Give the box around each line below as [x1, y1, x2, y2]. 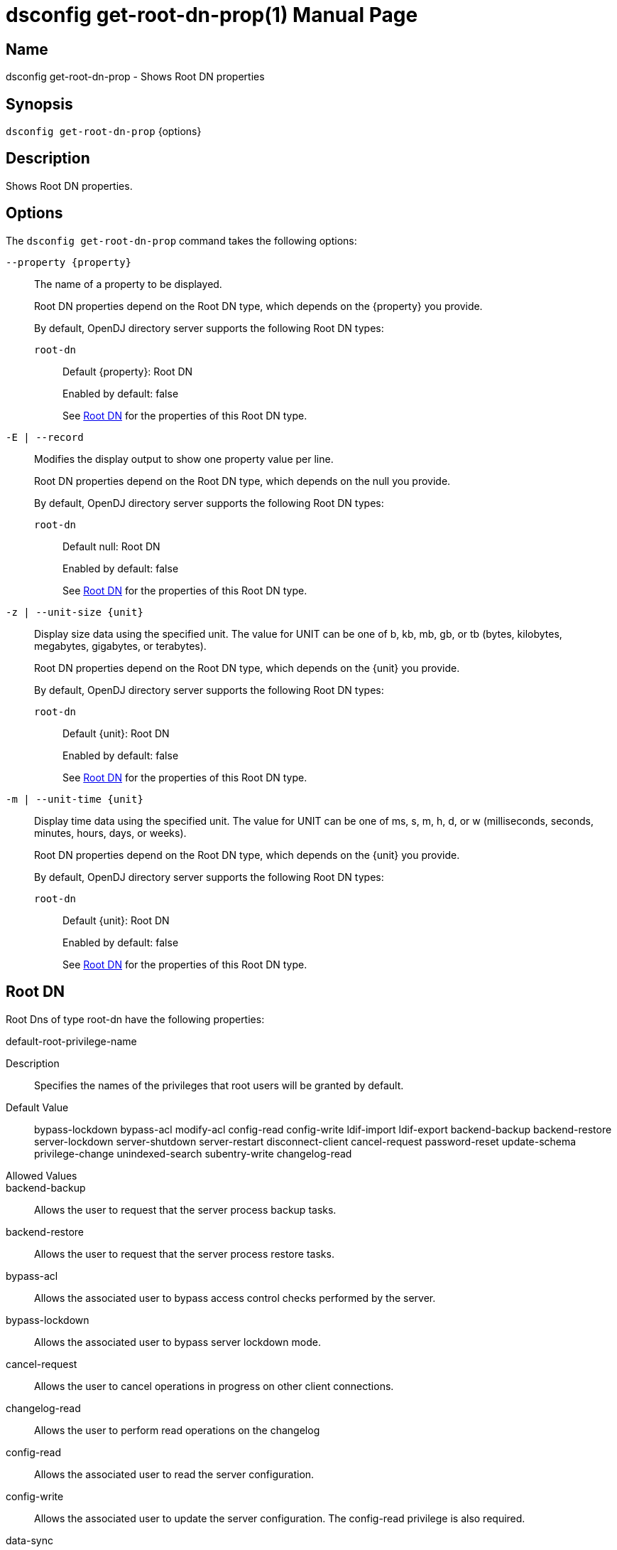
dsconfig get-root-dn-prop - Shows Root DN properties [6, 70, 265, 83]
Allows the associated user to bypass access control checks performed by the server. [34, 1291, 436, 1304]
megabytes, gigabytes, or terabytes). [34, 639, 207, 652]
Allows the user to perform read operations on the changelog [34, 1423, 320, 1436]
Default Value [6, 1101, 69, 1113]
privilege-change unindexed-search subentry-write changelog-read [34, 1147, 352, 1160]
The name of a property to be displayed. [34, 277, 222, 290]
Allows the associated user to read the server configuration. [34, 1468, 315, 1480]
